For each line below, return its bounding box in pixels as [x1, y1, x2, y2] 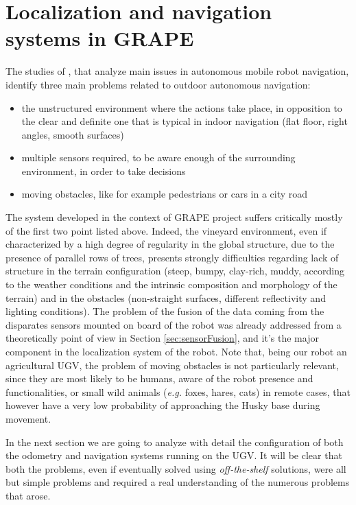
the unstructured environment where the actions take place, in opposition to [21, 100, 342, 115]
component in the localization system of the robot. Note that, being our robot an [5, 344, 347, 358]
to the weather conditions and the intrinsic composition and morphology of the [5, 277, 337, 292]
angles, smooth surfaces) [21, 127, 124, 141]
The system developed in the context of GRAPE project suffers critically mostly [5, 210, 343, 224]
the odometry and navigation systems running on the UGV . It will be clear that [5, 448, 342, 462]
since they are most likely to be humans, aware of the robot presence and [5, 371, 313, 386]
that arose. [5, 488, 51, 502]
